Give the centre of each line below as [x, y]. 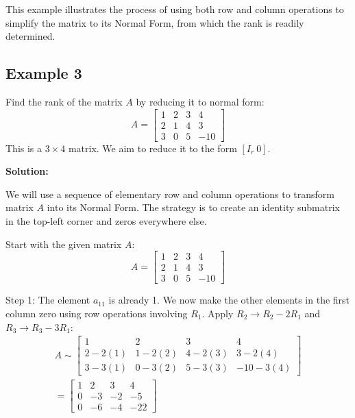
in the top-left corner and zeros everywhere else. [106, 221]
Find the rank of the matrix [64, 101]
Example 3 [44, 73]
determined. [30, 36]
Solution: [27, 171]
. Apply [218, 313]
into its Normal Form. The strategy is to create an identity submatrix [194, 207]
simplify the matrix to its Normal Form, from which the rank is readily [155, 22]
